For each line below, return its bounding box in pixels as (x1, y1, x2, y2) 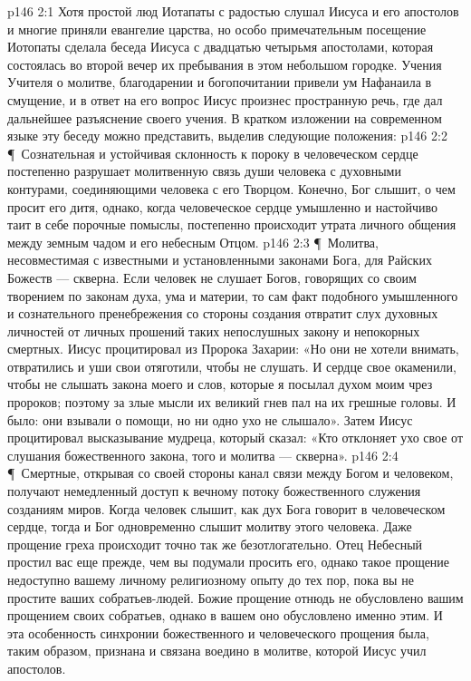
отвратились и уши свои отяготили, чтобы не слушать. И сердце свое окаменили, (7, 356, 457, 375)
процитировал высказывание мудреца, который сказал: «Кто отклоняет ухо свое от (7, 428, 464, 447)
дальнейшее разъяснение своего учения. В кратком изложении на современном (7, 108, 442, 127)
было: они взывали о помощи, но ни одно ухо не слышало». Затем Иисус (7, 410, 413, 429)
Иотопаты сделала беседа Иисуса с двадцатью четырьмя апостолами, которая (7, 37, 434, 56)
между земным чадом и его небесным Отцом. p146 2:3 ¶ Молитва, (7, 232, 379, 251)
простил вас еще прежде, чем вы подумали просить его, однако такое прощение (7, 552, 450, 571)
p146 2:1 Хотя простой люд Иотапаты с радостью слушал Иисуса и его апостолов (7, 2, 459, 20)
